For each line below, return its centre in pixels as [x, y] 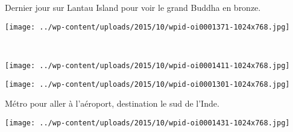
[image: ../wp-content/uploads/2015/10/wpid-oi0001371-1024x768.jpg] [147, 27]
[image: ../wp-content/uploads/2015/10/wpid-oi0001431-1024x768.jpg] [147, 123]
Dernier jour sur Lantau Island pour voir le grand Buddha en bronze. [133, 7]
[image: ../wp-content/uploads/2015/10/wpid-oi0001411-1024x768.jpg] [147, 65]
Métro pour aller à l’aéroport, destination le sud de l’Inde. [112, 103]
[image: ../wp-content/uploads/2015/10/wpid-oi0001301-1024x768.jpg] [147, 84]
